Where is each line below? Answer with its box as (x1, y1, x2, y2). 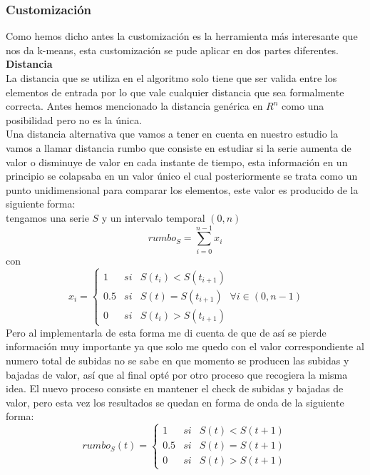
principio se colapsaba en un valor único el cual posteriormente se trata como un (6, 168, 358, 183)
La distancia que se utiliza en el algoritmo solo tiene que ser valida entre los (6, 71, 337, 85)
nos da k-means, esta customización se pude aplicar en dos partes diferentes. (6, 42, 339, 57)
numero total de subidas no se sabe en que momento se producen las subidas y (6, 353, 349, 368)
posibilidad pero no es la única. (6, 112, 142, 127)
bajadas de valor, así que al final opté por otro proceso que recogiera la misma (6, 367, 348, 382)
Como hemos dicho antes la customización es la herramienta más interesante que (6, 29, 358, 44)
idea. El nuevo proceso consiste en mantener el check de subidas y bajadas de (6, 381, 344, 396)
